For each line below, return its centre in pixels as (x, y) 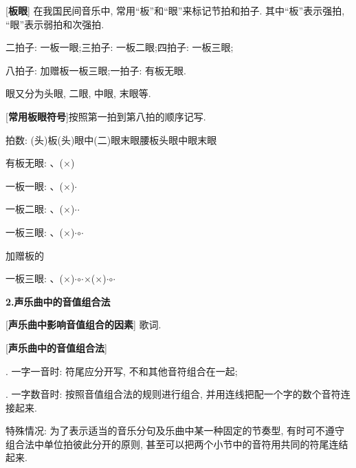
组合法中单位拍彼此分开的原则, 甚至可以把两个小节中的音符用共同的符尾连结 (177, 444)
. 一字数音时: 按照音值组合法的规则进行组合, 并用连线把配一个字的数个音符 (173, 394)
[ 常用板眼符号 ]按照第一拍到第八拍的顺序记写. (106, 116)
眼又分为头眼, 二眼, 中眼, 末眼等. (78, 93)
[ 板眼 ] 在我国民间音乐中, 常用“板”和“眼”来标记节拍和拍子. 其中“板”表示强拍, (175, 10)
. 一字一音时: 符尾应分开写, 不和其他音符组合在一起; (122, 371)
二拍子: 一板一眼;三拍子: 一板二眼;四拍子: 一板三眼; (120, 47)
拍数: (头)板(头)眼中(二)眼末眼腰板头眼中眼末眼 (111, 139)
